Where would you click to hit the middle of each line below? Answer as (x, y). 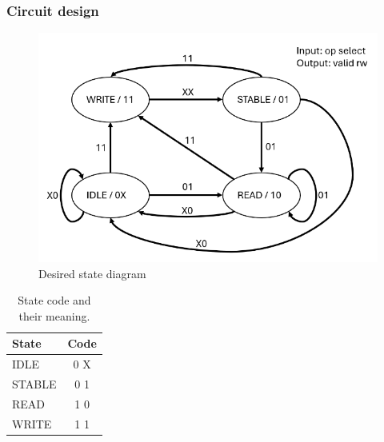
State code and (54, 300)
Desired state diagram (92, 273)
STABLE (34, 384)
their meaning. (54, 315)
